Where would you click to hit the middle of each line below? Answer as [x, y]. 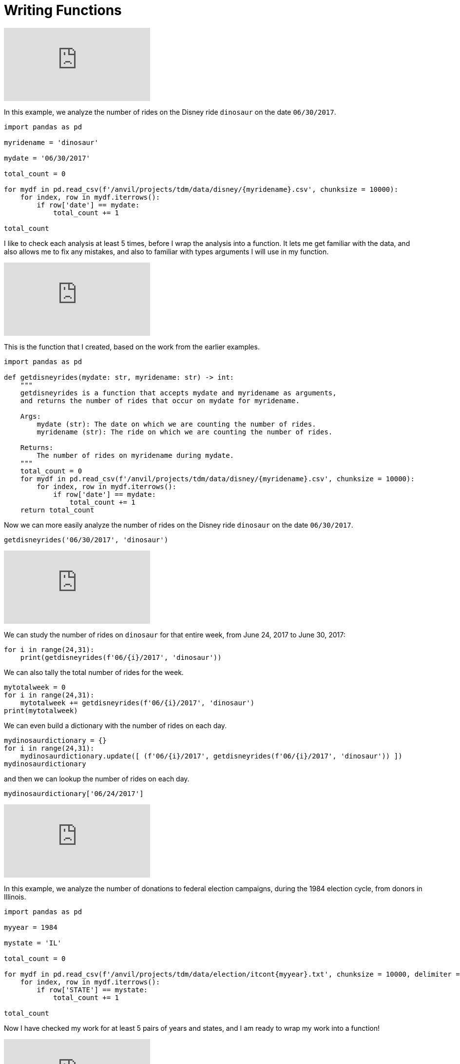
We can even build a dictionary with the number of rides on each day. [115, 725]
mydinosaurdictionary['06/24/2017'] [74, 793]
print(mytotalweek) [41, 710]
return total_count [57, 510]
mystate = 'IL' [33, 943]
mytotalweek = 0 [35, 687]
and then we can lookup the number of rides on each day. [97, 778]
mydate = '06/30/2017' [47, 158]
